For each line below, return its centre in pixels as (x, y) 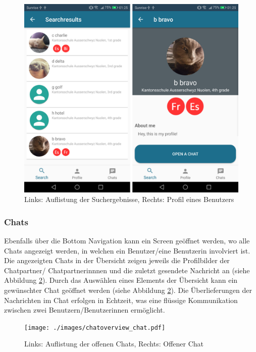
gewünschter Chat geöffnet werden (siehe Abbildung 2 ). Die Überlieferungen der (128, 290)
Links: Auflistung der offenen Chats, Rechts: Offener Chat (114, 344)
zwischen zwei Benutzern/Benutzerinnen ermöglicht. (85, 310)
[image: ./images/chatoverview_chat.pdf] (95, 328)
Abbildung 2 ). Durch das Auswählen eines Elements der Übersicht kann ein (121, 280)
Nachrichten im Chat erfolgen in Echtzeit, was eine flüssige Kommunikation (121, 300)
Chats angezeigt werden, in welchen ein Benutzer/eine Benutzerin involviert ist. (127, 250)
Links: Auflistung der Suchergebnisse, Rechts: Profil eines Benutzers (129, 199)
